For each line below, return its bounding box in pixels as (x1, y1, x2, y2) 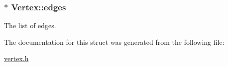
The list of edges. (4, 20, 56, 31)
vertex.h (4, 53, 29, 64)
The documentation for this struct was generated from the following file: (4, 36, 225, 47)
